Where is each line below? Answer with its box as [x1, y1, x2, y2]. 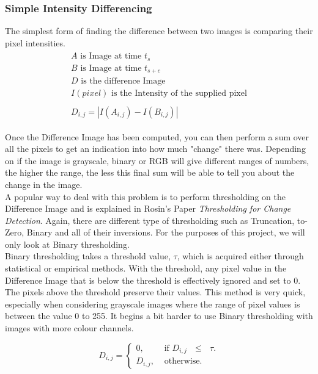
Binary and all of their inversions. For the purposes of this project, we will [26, 226, 305, 239]
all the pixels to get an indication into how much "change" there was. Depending [5, 142, 306, 155]
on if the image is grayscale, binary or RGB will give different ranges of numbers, [5, 154, 309, 167]
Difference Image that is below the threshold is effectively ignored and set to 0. [5, 273, 301, 286]
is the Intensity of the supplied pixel [111, 89, 247, 98]
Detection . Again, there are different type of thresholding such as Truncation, [5, 214, 295, 226]
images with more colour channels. [5, 322, 134, 334]
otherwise [164, 357, 200, 366]
